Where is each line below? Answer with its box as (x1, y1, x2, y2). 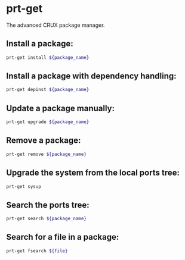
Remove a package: (6, 136, 81, 146)
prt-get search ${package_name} (6, 216, 87, 222)
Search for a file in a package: (6, 232, 119, 242)
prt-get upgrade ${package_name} (6, 119, 90, 125)
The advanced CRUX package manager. (6, 21, 105, 29)
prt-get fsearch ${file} (6, 248, 68, 254)
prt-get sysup (6, 183, 42, 189)
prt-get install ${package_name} (6, 54, 90, 61)
